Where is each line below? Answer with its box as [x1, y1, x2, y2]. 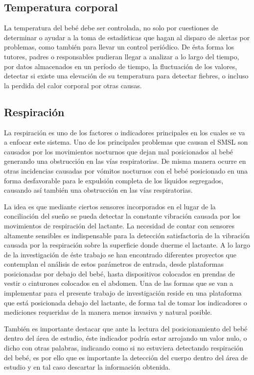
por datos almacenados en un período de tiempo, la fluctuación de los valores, [4, 61, 237, 71]
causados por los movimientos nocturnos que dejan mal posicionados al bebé [4, 146, 233, 156]
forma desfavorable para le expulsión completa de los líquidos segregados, [4, 175, 224, 185]
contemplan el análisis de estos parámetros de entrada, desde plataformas [4, 259, 224, 269]
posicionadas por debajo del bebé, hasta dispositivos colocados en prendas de [4, 268, 235, 278]
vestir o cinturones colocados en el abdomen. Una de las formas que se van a [4, 278, 233, 288]
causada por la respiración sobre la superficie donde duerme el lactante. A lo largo [4, 240, 251, 250]
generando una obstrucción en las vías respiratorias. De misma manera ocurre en [4, 156, 246, 166]
